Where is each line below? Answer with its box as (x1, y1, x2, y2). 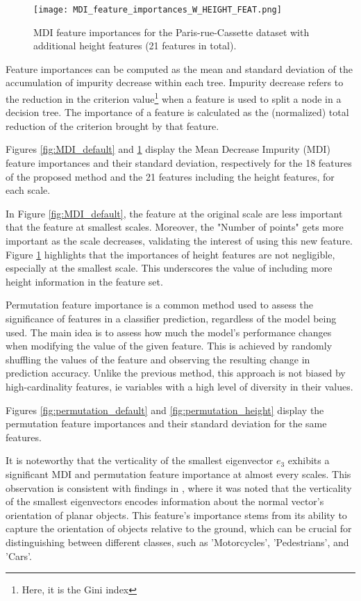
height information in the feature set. (6, 274, 163, 288)
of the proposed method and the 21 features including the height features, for (6, 169, 335, 183)
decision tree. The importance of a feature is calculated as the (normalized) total (6, 105, 349, 120)
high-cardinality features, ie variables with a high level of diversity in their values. (6, 379, 353, 393)
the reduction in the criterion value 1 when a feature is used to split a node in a (6, 90, 342, 106)
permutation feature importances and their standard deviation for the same (6, 416, 327, 431)
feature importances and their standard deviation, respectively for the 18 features (6, 156, 352, 170)
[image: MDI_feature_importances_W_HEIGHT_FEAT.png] (33, 5, 282, 15)
